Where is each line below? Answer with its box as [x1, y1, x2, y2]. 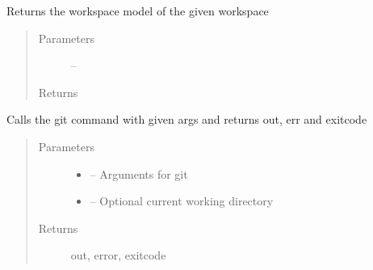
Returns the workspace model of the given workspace [6, 2, 269, 19]
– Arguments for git [90, 165, 188, 182]
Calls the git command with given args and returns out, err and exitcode [6, 111, 367, 128]
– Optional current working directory [90, 192, 274, 209]
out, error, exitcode [70, 247, 166, 264]
